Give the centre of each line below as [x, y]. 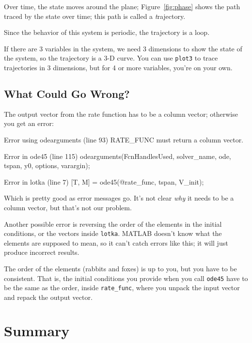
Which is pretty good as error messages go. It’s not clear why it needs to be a [119, 198]
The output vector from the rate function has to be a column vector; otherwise [121, 114]
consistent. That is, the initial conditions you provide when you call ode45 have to [126, 278]
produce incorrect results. [42, 252]
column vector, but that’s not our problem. [68, 207]
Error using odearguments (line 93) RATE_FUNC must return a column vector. [124, 140]
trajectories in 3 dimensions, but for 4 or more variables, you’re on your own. [118, 68]
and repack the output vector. [48, 297]
